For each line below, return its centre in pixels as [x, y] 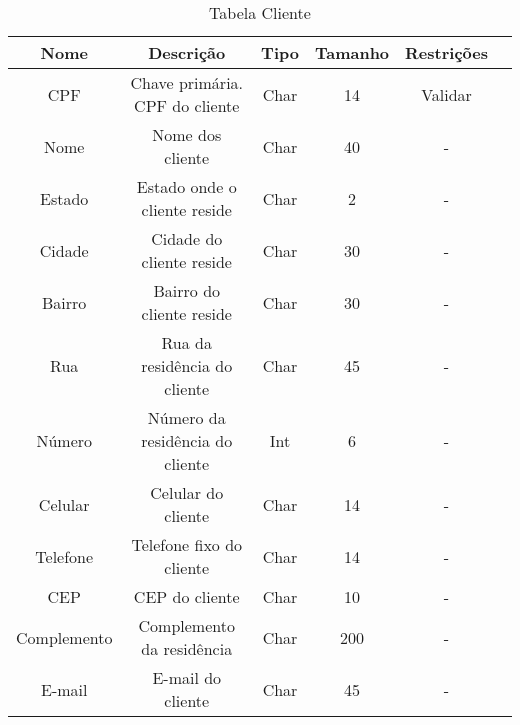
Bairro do [187, 290]
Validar [446, 94]
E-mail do [187, 677]
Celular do [187, 492]
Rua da [186, 342]
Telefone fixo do [187, 544]
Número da [186, 417]
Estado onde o [186, 186]
